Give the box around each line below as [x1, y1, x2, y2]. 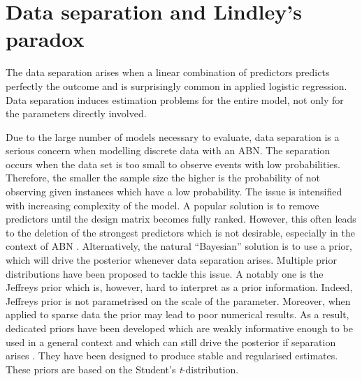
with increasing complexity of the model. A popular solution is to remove [6, 197, 319, 212]
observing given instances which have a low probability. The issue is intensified [6, 184, 342, 199]
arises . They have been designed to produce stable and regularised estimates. [6, 348, 338, 363]
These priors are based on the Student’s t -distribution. [6, 361, 239, 376]
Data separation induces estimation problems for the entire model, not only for [6, 92, 344, 107]
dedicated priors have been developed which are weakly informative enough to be [6, 321, 353, 335]
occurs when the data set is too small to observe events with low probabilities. [6, 156, 340, 171]
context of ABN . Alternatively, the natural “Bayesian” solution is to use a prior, [6, 239, 352, 253]
